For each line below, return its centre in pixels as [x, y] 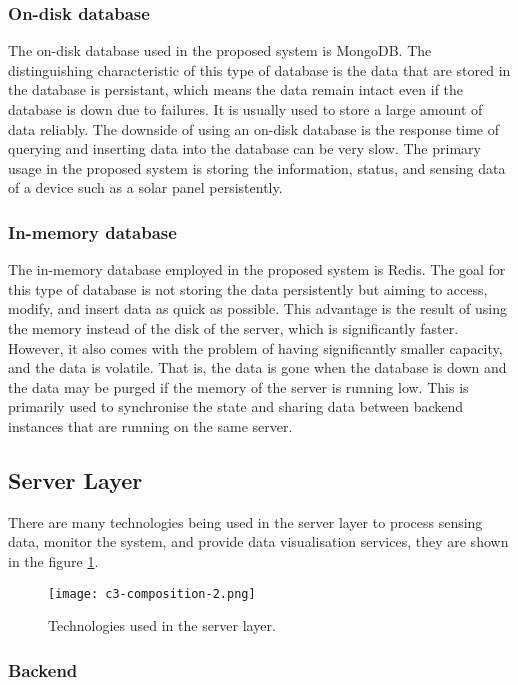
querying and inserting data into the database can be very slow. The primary [244, 148]
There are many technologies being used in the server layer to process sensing [245, 521]
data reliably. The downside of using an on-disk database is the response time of [254, 128]
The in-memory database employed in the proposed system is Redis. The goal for [257, 269]
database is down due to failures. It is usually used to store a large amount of [245, 109]
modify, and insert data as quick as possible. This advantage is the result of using [257, 308]
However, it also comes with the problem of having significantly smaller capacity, [255, 347]
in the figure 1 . [53, 560]
